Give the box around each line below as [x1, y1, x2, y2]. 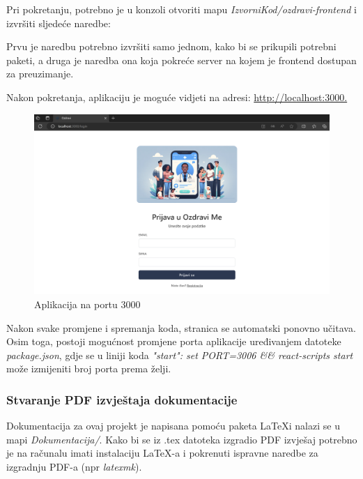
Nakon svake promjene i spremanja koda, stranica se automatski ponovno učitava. [6, 320, 356, 335]
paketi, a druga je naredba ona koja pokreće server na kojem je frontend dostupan [6, 52, 357, 67]
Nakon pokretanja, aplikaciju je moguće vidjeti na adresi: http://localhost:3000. [6, 89, 348, 104]
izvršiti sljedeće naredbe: [6, 15, 111, 30]
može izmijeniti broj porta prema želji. [6, 361, 171, 376]
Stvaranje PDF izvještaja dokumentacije [6, 390, 238, 408]
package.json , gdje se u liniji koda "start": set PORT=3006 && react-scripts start [6, 347, 353, 362]
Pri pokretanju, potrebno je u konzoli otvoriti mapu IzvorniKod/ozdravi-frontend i [6, 2, 357, 16]
